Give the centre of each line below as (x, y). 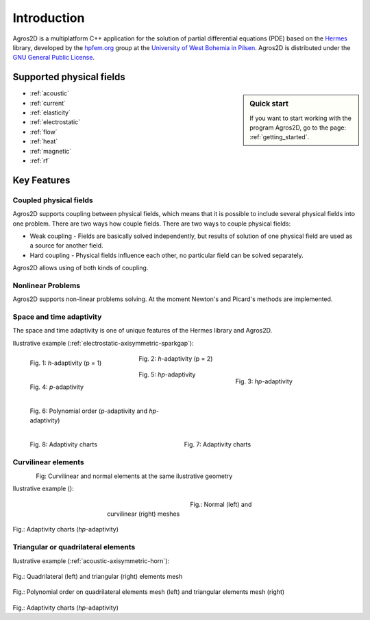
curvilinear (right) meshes (144, 514)
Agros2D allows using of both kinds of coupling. (81, 268)
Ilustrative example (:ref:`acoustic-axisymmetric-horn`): (91, 561)
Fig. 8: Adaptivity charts (63, 444)
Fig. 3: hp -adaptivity (264, 381)
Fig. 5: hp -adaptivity (167, 374)
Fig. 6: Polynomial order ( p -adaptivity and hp (93, 411)
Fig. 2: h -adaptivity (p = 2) (176, 359)
